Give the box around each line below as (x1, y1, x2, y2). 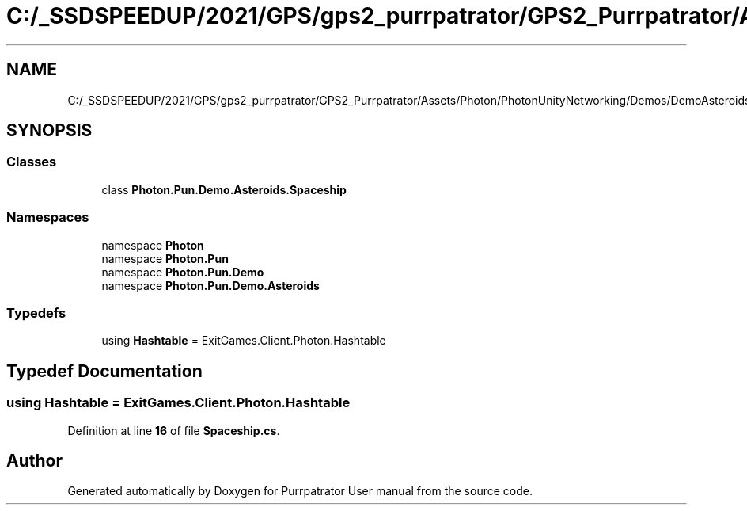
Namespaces (6, 209, 89, 226)
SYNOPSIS (6, 120, 93, 141)
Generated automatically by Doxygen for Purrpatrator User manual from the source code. (67, 484, 533, 498)
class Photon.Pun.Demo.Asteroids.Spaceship (101, 182, 347, 196)
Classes (6, 154, 57, 170)
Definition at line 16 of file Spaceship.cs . (67, 423, 280, 437)
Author (6, 450, 63, 471)
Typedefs (6, 304, 66, 321)
